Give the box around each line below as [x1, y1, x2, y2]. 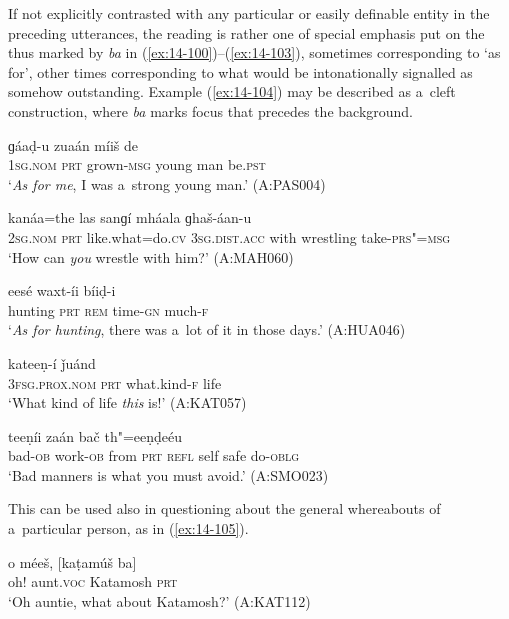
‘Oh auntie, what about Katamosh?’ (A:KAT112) [8, 590, 311, 611]
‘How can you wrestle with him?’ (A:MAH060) [8, 246, 294, 267]
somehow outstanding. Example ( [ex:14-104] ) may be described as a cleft [8, 81, 456, 102]
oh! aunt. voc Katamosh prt [8, 571, 178, 592]
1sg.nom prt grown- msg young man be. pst [8, 154, 266, 175]
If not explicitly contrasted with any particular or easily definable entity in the [8, 3, 490, 23]
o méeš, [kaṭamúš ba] [8, 551, 137, 572]
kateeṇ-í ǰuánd [8, 352, 96, 373]
